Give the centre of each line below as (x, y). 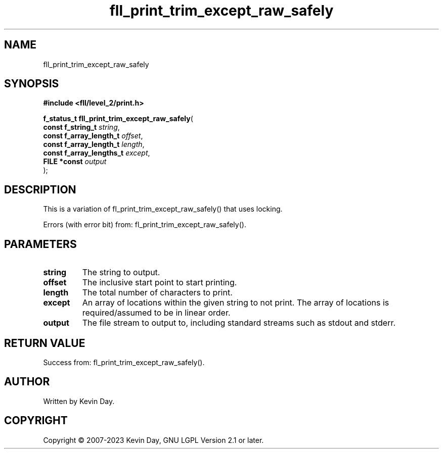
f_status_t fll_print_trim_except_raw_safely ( (118, 119)
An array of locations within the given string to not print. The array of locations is (236, 303)
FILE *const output (75, 162)
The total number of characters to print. (157, 293)
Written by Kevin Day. (79, 401)
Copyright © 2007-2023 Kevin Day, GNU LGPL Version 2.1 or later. (153, 440)
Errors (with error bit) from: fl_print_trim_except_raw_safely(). (145, 225)
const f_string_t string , (81, 127)
